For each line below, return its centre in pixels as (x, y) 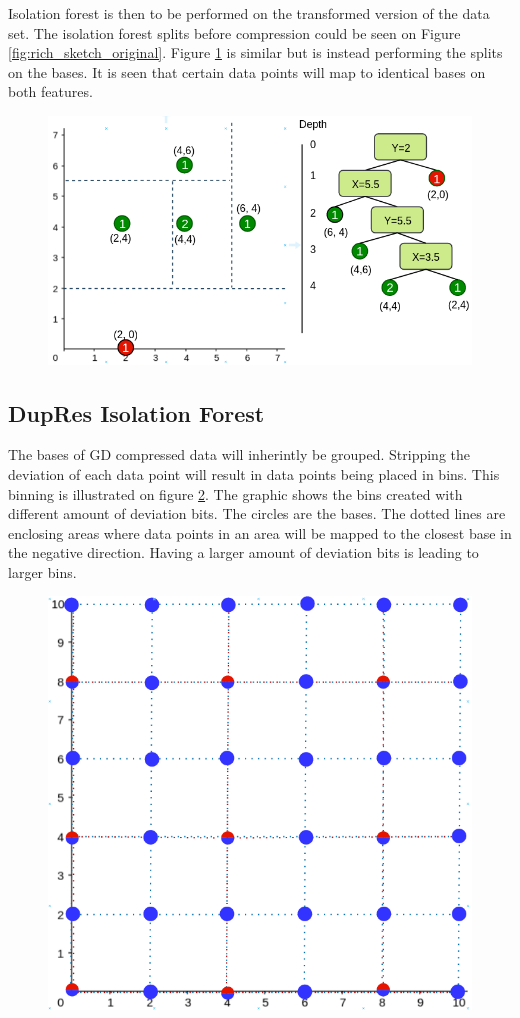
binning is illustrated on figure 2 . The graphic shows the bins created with (235, 493)
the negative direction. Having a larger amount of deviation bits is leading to (243, 552)
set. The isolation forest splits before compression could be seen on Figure (234, 32)
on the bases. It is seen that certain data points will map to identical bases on (247, 71)
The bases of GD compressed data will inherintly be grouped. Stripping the (239, 454)
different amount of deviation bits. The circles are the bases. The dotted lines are (257, 513)
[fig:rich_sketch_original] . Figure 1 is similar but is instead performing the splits (255, 52)
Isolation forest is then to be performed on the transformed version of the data (249, 13)
